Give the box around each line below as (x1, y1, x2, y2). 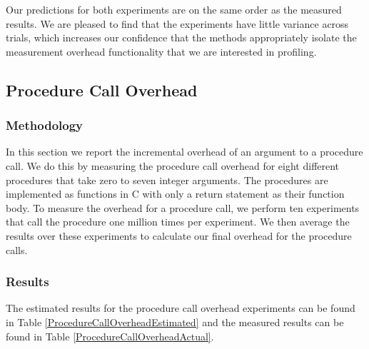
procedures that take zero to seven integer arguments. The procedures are (6, 172, 328, 187)
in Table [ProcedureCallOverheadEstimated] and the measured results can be (6, 314, 344, 329)
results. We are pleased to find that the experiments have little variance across (6, 16, 349, 31)
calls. (6, 242, 28, 257)
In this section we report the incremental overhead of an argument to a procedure (6, 144, 363, 159)
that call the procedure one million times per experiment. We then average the (6, 214, 350, 229)
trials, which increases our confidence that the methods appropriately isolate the (6, 30, 357, 45)
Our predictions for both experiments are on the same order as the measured (6, 2, 342, 16)
